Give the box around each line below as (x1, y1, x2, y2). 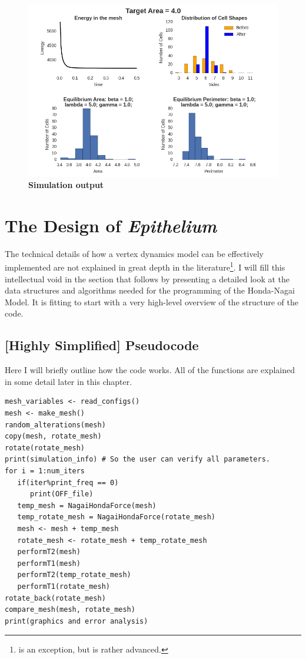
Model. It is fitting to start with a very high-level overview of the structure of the (5, 295, 298, 308)
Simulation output (28, 179, 104, 191)
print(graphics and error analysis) (5, 617, 148, 625)
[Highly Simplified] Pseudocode (5, 336, 199, 354)
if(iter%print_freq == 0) (17, 478, 119, 487)
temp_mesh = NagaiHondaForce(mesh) (17, 501, 157, 510)
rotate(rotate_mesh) (5, 443, 85, 452)
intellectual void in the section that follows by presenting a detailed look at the (5, 272, 290, 285)
